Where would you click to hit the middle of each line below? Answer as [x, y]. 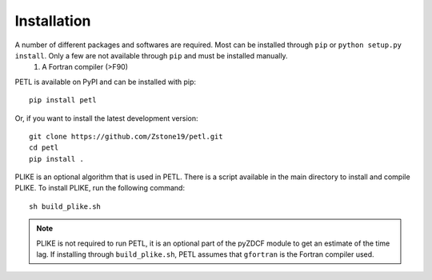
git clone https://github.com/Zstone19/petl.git [126, 136]
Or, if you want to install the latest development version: [106, 118]
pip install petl [63, 100]
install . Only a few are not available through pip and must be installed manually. [151, 55]
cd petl [44, 148]
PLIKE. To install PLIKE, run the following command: [100, 188]
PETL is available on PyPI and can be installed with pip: [105, 82]
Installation [53, 21]
